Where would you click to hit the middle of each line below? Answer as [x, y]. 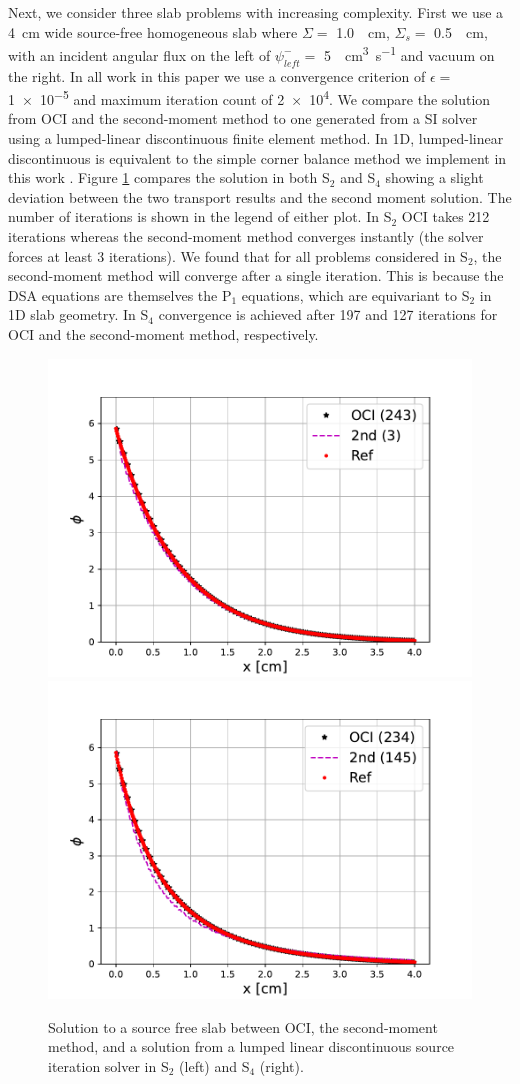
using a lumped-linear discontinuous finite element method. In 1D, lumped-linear [256, 138]
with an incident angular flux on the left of [139, 54]
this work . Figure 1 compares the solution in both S [169, 177]
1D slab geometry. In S [78, 314]
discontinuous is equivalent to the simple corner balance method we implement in [257, 157]
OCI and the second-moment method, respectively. [163, 334]
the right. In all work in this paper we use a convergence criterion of [217, 75]
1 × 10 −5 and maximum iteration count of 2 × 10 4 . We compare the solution [249, 97]
